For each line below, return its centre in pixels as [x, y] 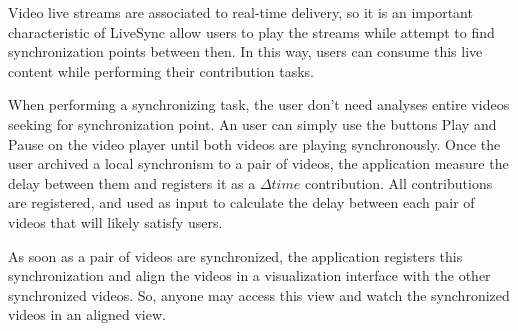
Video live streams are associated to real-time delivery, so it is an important [240, 12]
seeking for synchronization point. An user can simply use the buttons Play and [252, 123]
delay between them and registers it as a [132, 182]
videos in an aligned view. [87, 314]
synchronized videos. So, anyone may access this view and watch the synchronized [259, 294]
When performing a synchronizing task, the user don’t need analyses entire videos [259, 104]
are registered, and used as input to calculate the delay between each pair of [241, 202]
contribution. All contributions [398, 182]
